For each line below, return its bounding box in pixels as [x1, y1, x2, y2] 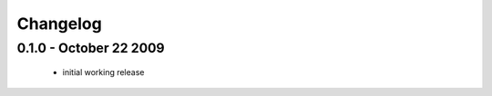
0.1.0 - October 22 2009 [16, 40, 165, 56]
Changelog [16, 14, 102, 34]
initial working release [62, 67, 145, 78]
